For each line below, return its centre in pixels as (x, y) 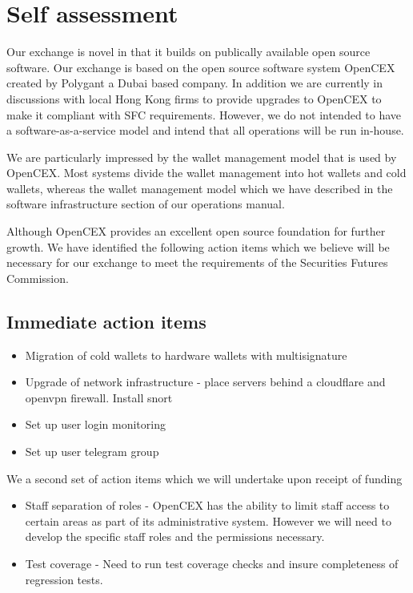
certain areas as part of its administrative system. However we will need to (208, 520)
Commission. (38, 278)
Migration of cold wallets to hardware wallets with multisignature (186, 355)
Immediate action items (106, 321)
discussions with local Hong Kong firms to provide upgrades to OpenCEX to (194, 98)
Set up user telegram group (92, 452)
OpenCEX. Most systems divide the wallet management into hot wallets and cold (206, 173)
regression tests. (64, 579)
